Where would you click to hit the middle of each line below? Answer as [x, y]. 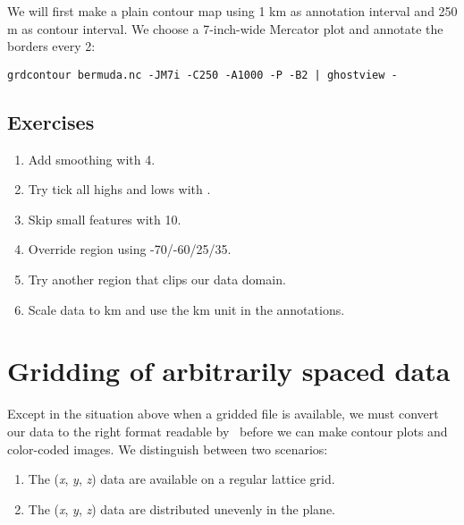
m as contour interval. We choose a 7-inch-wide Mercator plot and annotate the [225, 28]
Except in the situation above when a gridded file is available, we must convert [223, 414]
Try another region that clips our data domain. [157, 279]
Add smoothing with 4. [92, 159]
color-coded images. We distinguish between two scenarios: [168, 449]
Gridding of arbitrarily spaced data [229, 371]
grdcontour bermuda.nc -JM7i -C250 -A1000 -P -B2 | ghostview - [202, 75]
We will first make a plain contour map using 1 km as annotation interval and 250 [232, 11]
